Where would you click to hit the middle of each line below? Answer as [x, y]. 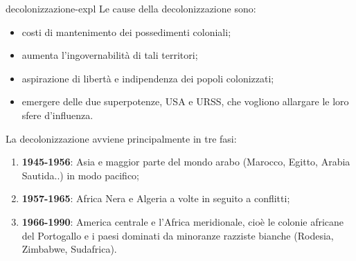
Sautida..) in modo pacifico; [81, 175]
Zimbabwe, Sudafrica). [69, 249]
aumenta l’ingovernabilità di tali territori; [110, 55]
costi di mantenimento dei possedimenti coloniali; [126, 31]
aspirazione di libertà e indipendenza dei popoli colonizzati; [148, 78]
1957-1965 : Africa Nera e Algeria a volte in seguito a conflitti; [156, 198]
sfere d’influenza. [57, 115]
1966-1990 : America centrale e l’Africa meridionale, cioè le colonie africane [183, 221]
